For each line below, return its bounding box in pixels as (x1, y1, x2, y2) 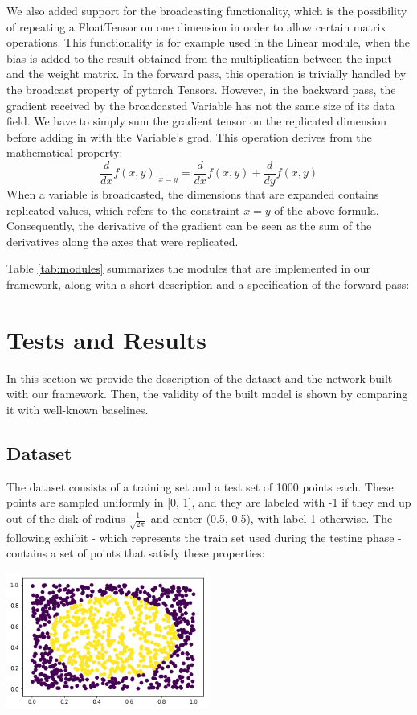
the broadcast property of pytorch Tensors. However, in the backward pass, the (6, 80, 396, 97)
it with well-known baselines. (6, 401, 149, 417)
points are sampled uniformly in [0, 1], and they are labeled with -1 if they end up (6, 494, 411, 511)
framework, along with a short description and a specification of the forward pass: (6, 275, 410, 292)
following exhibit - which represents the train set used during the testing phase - (6, 528, 402, 545)
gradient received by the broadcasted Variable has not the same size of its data (6, 97, 395, 113)
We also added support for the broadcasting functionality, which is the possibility (6, 2, 407, 18)
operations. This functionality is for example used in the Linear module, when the (6, 34, 410, 51)
